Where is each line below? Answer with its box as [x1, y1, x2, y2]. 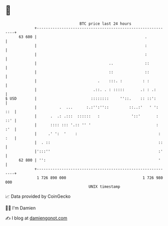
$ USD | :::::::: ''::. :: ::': [5, 96, 156, 101]
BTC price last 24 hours [79, 21, 132, 26]
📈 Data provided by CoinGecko [5, 193, 71, 199]
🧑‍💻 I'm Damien [5, 205, 36, 211]
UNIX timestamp [88, 184, 121, 189]
